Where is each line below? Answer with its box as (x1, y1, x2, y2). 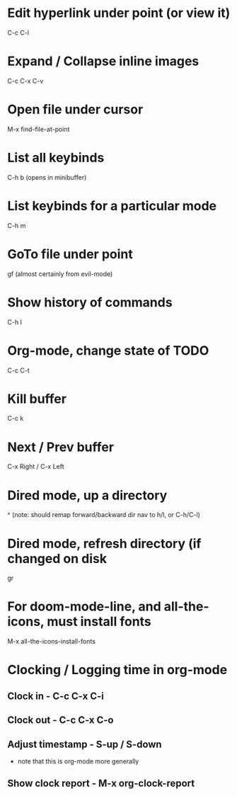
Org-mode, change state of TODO (7, 342, 209, 358)
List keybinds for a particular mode (7, 198, 217, 214)
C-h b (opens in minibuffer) (7, 173, 87, 181)
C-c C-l (7, 28, 30, 37)
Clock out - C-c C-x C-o (7, 714, 114, 727)
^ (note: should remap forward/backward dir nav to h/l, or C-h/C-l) (7, 511, 200, 519)
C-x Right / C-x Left (7, 462, 64, 471)
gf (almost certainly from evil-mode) (7, 269, 113, 278)
